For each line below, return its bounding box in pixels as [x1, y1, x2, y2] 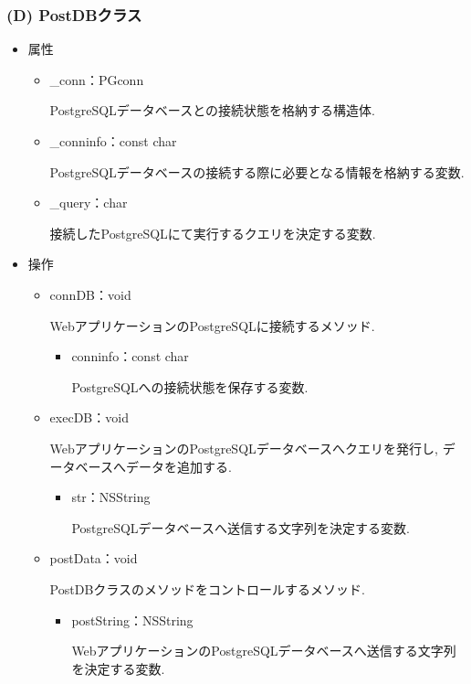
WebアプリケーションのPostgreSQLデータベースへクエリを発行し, [49, 438, 438, 457]
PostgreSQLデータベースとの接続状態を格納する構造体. [49, 101, 375, 120]
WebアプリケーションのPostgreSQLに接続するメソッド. [49, 315, 375, 335]
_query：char [49, 193, 128, 212]
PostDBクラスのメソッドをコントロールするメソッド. [49, 579, 365, 598]
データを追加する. [125, 456, 232, 476]
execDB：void [49, 408, 129, 427]
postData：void [49, 549, 138, 568]
